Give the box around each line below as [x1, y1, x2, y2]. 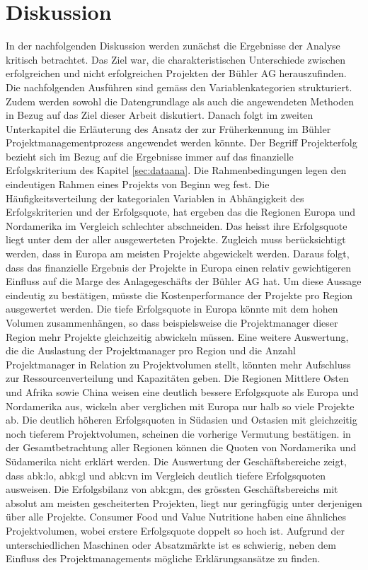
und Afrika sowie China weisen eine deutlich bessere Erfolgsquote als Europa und [6, 384, 359, 399]
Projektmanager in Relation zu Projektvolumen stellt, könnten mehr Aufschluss [6, 356, 351, 371]
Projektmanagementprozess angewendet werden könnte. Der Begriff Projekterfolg [6, 135, 357, 150]
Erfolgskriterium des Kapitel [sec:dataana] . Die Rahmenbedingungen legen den [6, 163, 347, 178]
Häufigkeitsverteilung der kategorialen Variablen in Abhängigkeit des [6, 190, 304, 205]
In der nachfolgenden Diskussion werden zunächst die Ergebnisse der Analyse [6, 38, 340, 53]
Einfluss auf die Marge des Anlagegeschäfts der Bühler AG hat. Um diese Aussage [6, 274, 362, 289]
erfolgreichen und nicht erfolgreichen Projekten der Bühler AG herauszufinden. [6, 66, 347, 81]
